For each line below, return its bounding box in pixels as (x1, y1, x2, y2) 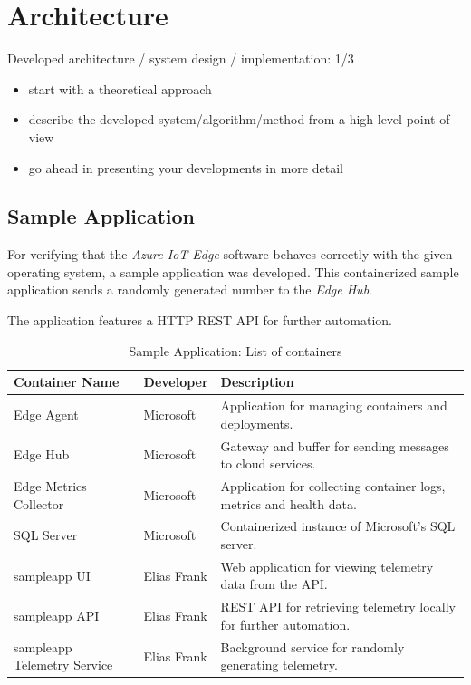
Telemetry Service (14, 655, 113, 674)
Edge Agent (14, 404, 79, 423)
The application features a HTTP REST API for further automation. (7, 311, 392, 330)
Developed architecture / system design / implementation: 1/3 (7, 49, 354, 68)
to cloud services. (220, 454, 316, 473)
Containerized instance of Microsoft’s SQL (220, 516, 456, 535)
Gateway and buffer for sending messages (220, 436, 449, 455)
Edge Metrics (14, 476, 87, 495)
